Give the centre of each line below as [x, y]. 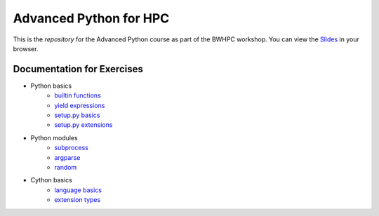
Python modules [54, 137]
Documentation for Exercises [78, 69]
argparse [67, 157]
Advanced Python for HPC [91, 18]
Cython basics [52, 180]
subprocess [72, 148]
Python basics [51, 86]
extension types [78, 200]
